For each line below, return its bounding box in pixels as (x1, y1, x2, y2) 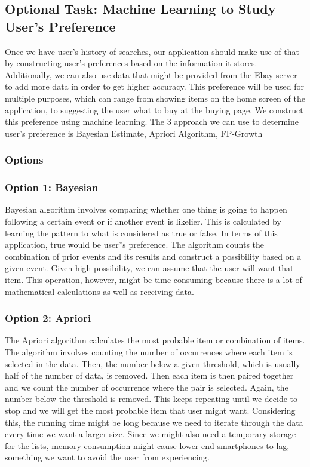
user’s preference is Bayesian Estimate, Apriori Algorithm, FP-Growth (5, 127, 263, 139)
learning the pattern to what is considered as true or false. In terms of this (5, 226, 278, 239)
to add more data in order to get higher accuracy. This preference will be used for (5, 80, 304, 93)
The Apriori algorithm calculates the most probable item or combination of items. (5, 334, 305, 346)
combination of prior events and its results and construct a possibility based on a (5, 250, 302, 262)
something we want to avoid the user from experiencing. (5, 451, 210, 463)
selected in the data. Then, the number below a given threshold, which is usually (5, 357, 300, 370)
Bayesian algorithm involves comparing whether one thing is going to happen (5, 203, 287, 216)
